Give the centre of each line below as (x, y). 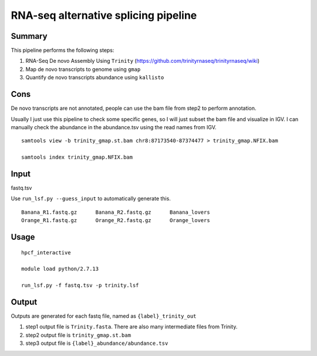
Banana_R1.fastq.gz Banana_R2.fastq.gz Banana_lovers (116, 212)
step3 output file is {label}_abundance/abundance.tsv (97, 343)
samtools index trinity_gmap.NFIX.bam (77, 157)
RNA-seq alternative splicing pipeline (104, 15)
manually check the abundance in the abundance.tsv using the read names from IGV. (114, 127)
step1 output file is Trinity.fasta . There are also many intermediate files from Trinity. (131, 327)
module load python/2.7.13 (60, 269)
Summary (29, 36)
